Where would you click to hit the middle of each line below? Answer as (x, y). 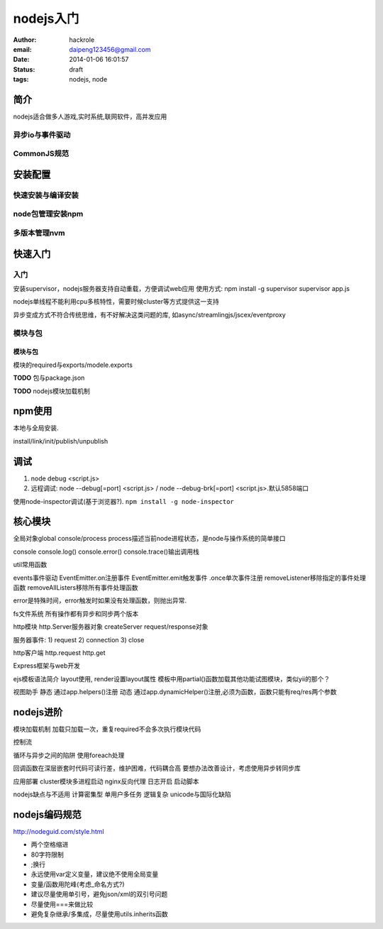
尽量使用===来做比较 (62, 904)
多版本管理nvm (39, 233)
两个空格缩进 (50, 845)
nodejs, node (88, 79)
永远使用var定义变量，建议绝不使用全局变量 (95, 874)
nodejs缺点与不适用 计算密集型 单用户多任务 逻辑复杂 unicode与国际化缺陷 (122, 794)
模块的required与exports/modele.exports (73, 365)
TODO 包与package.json (49, 378)
